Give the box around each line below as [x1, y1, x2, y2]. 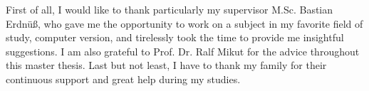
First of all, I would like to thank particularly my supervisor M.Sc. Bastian [6, 2, 333, 16]
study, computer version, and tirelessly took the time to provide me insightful [6, 30, 344, 45]
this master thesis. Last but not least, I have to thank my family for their [6, 58, 327, 73]
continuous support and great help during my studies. [6, 71, 241, 86]
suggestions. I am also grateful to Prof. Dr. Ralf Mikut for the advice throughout [6, 43, 360, 58]
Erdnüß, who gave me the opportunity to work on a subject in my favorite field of [6, 16, 363, 31]
